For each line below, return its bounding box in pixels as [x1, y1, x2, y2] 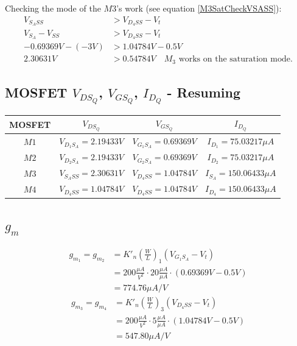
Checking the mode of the [5, 2, 101, 14]
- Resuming [167, 83, 241, 102]
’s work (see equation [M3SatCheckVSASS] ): [116, 2, 282, 14]
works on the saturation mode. [178, 55, 293, 64]
